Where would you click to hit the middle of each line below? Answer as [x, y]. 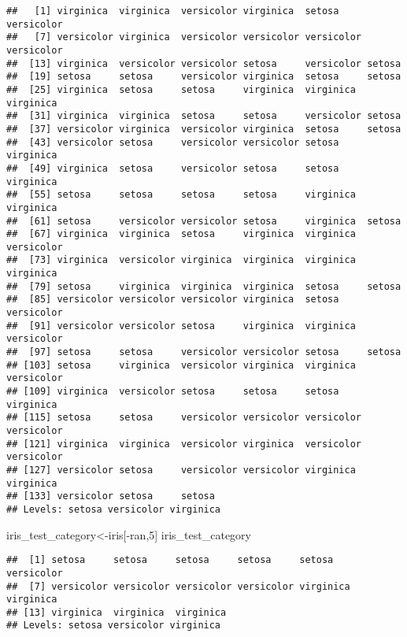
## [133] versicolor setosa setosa [111, 496]
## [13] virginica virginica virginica [117, 612]
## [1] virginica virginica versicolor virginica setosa [173, 11]
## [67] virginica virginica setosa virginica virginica [181, 234]
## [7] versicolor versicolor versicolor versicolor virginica [178, 586]
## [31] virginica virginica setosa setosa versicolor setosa [204, 116]
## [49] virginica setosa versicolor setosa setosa [173, 168]
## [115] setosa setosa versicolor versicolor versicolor [184, 418]
